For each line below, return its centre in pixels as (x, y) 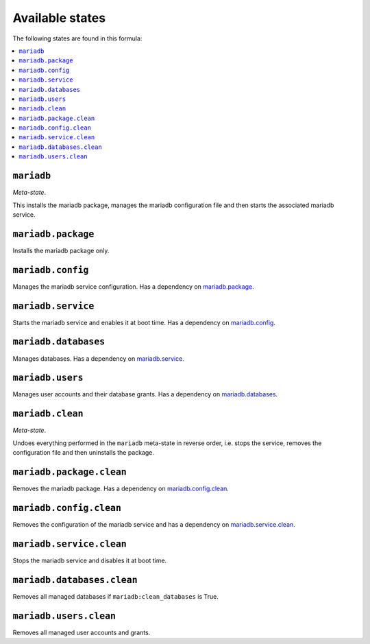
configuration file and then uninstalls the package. (83, 453)
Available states (59, 18)
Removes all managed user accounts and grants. (82, 632)
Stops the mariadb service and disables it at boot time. (90, 560)
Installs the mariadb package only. (61, 250)
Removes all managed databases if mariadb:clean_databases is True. (115, 596)
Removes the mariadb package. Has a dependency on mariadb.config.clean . (121, 489)
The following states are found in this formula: (77, 38)
